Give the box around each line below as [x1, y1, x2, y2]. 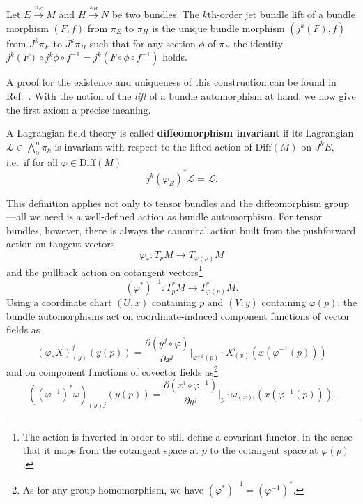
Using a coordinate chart [6, 295, 112, 310]
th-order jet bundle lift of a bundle [207, 7, 355, 22]
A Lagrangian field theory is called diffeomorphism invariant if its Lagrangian [6, 125, 354, 140]
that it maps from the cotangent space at [22, 443, 199, 457]
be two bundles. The [111, 7, 199, 22]
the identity [233, 36, 284, 50]
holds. [162, 49, 188, 64]
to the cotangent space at [210, 443, 318, 457]
